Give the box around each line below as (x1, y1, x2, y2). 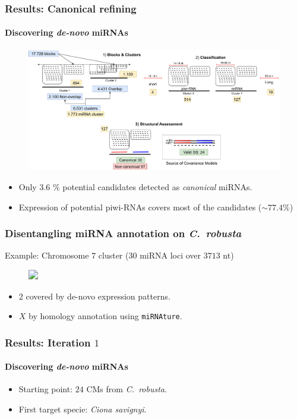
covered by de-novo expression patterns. (26, 289, 170, 302)
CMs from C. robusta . (86, 383, 167, 395)
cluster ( (98, 249, 129, 262)
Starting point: (18, 383, 73, 395)
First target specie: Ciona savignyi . (18, 402, 147, 415)
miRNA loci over (140, 249, 201, 262)
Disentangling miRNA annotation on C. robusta (5, 226, 242, 241)
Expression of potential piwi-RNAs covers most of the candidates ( (18, 200, 262, 213)
